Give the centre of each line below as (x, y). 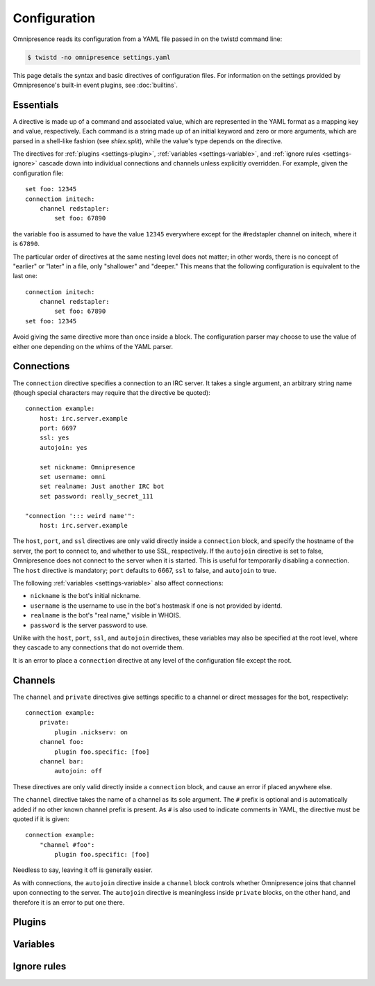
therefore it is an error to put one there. (69, 902)
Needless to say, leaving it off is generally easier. (83, 870)
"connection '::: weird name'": (80, 516)
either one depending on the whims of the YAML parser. (93, 346)
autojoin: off (78, 771)
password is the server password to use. (89, 625)
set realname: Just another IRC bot (102, 486)
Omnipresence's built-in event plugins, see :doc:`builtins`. (95, 85)
